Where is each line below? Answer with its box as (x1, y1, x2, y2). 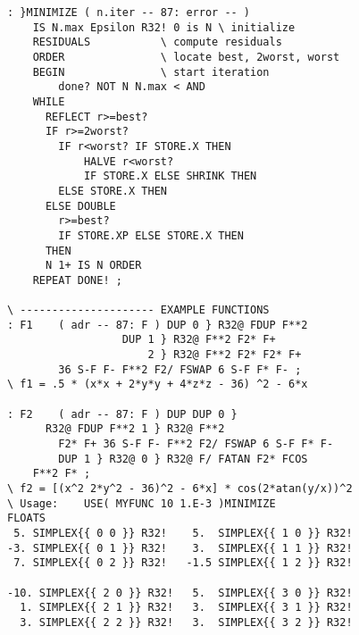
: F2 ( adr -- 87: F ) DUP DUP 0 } (7, 407, 238, 421)
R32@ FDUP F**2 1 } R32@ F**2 (45, 422, 225, 436)
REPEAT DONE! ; (32, 273, 122, 287)
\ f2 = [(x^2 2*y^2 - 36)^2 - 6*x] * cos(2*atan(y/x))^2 (7, 482, 353, 495)
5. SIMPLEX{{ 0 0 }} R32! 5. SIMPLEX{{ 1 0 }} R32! (13, 526, 353, 539)
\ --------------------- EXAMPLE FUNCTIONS (7, 304, 270, 317)
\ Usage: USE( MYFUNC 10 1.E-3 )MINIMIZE (7, 497, 276, 510)
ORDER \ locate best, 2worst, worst (32, 50, 340, 63)
